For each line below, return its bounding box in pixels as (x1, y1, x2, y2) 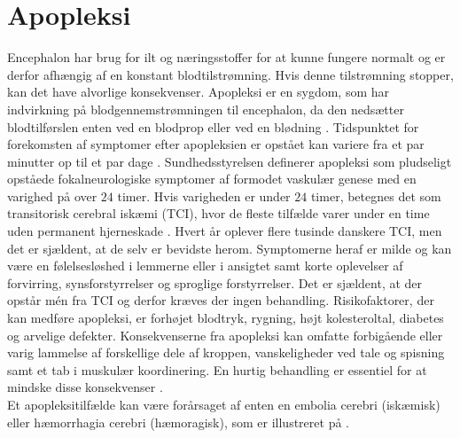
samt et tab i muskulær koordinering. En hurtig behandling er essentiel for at (7, 360, 427, 379)
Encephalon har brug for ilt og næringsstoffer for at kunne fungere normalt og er (7, 48, 446, 66)
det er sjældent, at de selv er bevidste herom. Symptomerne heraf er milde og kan (7, 239, 452, 257)
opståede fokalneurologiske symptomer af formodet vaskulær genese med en (7, 169, 417, 188)
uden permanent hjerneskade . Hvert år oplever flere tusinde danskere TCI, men (7, 222, 442, 240)
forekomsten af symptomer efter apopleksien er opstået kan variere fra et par (7, 135, 425, 153)
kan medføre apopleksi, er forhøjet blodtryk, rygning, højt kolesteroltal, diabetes (7, 309, 444, 327)
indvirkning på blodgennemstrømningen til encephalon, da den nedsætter (7, 99, 404, 118)
